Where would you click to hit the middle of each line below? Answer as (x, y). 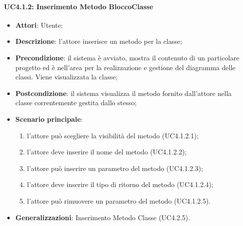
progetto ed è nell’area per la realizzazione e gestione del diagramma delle (125, 67)
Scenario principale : (49, 119)
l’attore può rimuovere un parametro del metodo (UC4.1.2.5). (119, 200)
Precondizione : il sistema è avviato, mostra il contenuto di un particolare (127, 57)
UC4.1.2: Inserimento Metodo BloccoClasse (79, 6)
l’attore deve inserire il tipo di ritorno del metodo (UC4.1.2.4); (120, 184)
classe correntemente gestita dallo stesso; (76, 103)
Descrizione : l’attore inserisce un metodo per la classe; (99, 41)
